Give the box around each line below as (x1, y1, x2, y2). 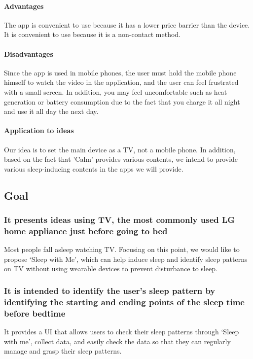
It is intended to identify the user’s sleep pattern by (4, 284, 216, 296)
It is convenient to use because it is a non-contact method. (4, 29, 181, 39)
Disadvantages (4, 48, 53, 59)
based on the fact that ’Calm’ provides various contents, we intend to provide (4, 154, 238, 164)
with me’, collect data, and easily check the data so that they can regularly (4, 336, 231, 346)
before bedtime (4, 307, 66, 319)
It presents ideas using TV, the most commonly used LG (4, 214, 235, 226)
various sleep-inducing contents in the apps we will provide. (4, 163, 183, 174)
